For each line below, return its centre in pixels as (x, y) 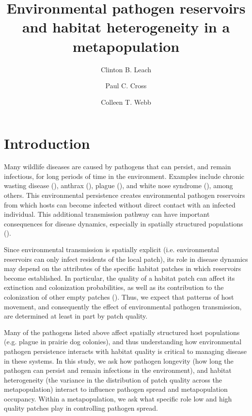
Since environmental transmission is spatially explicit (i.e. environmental (111, 249)
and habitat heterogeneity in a (126, 27)
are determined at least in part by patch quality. (76, 316)
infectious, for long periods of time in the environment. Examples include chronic (124, 176)
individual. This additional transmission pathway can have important (107, 214)
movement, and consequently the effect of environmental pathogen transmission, (123, 306)
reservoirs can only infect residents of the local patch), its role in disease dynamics (126, 259)
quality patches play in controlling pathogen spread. (81, 408)
